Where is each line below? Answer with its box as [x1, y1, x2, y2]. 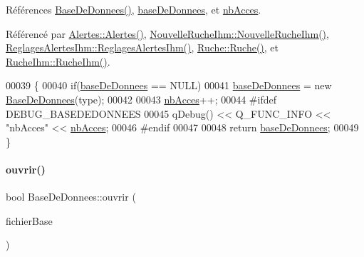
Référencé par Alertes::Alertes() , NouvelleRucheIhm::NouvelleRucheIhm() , [6, 26, 329, 41]
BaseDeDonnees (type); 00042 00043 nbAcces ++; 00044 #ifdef [6, 91, 276, 106]
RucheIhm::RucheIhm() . [6, 54, 110, 69]
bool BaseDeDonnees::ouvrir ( [6, 189, 136, 204]
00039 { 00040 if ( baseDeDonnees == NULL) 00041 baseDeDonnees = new [6, 78, 332, 93]
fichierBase [6, 213, 53, 228]
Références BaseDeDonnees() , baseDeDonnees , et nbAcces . [6, 2, 261, 16]
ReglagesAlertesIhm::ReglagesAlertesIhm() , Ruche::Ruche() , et [6, 40, 279, 55]
